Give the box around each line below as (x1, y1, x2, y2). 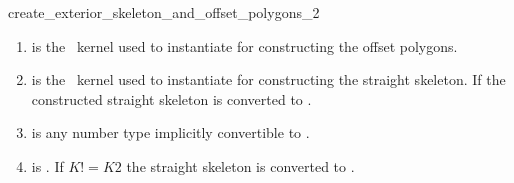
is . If (31, 155, 64, 176)
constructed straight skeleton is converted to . (31, 88, 312, 109)
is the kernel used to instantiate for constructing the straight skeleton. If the (31, 69, 506, 90)
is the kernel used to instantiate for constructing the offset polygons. (31, 35, 458, 56)
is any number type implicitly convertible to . (31, 122, 310, 143)
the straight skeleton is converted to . (126, 155, 355, 176)
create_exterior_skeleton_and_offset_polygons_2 (8, 2, 320, 22)
